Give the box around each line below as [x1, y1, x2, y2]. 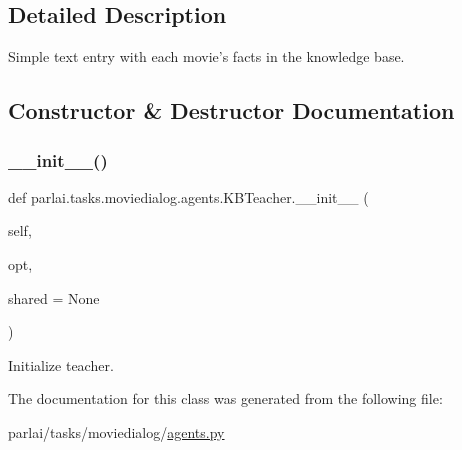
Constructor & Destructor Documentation [8, 95, 455, 126]
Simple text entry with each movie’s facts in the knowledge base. [8, 46, 405, 67]
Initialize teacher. [8, 354, 114, 375]
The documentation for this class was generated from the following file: [8, 388, 443, 409]
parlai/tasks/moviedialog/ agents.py [8, 421, 225, 442]
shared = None [8, 287, 100, 308]
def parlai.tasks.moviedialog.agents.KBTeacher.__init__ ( [8, 186, 369, 207]
